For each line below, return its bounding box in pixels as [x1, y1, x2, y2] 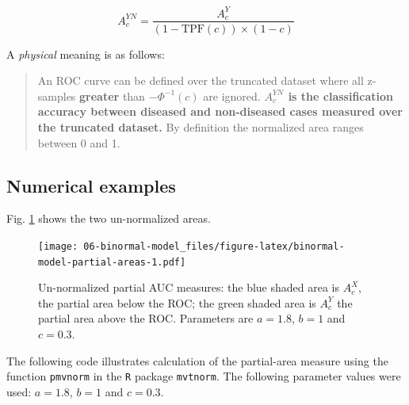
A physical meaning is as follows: [6, 45, 165, 62]
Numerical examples [6, 173, 176, 197]
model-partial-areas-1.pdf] [38, 256, 186, 268]
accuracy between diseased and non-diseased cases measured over [37, 103, 403, 120]
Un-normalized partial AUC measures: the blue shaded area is [38, 279, 340, 296]
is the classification [288, 87, 394, 104]
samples [37, 87, 76, 104]
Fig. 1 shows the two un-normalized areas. [6, 210, 211, 227]
